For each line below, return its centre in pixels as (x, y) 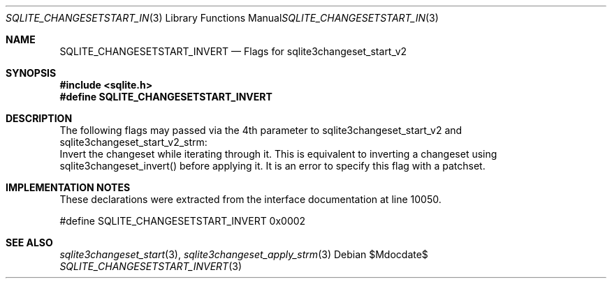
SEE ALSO (29, 242)
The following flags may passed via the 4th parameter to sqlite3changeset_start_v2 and (261, 130)
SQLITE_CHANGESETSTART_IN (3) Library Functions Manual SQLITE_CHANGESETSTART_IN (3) (222, 18)
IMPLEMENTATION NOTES (68, 187)
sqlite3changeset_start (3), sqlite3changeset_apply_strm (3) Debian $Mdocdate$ (244, 254)
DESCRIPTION (39, 118)
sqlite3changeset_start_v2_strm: (133, 142)
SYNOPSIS (31, 73)
